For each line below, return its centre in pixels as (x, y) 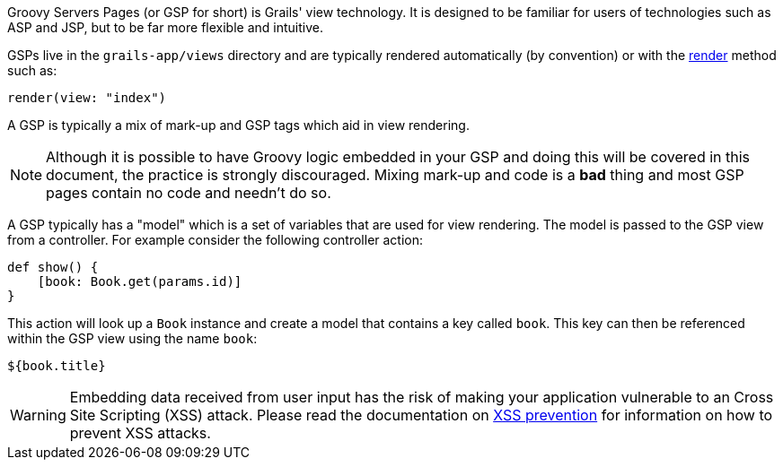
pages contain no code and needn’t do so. (189, 193)
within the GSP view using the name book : (132, 338)
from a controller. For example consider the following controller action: (216, 240)
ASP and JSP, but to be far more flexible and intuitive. (165, 27)
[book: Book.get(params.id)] (140, 281)
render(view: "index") (87, 98)
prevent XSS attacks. (140, 433)
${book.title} (57, 366)
